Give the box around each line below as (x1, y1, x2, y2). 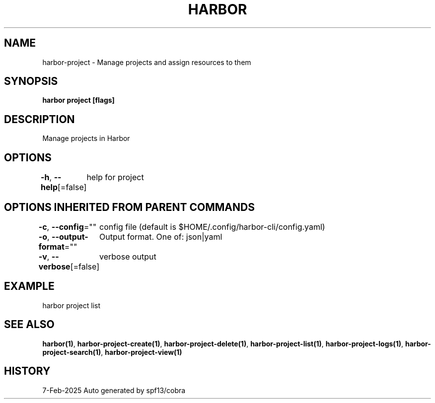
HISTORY (4, 365, 51, 378)
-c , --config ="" (38, 221, 97, 232)
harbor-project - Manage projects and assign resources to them (42, 58, 251, 67)
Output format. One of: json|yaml (99, 231, 222, 242)
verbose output (99, 251, 156, 262)
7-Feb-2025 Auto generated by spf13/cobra (42, 386, 186, 395)
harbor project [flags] (42, 96, 115, 105)
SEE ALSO (4, 318, 55, 331)
